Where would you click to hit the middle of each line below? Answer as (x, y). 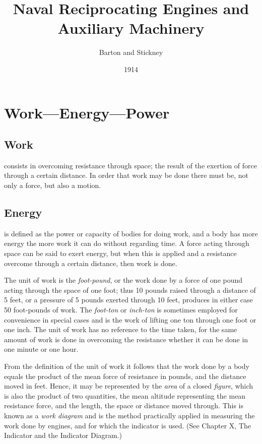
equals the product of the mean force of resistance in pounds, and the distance (125, 376)
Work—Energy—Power (87, 112)
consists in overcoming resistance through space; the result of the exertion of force (131, 165)
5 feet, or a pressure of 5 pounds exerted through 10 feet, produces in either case (128, 300)
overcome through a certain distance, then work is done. (91, 263)
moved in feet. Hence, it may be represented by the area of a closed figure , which (129, 386)
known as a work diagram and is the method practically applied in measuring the (129, 415)
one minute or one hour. (41, 349)
